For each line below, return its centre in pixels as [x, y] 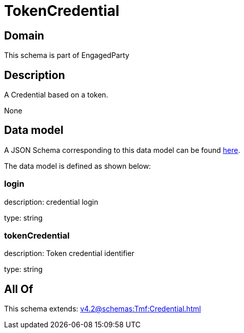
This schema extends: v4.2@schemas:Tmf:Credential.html [103, 309]
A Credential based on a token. [56, 95]
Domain [24, 35]
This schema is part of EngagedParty [67, 55]
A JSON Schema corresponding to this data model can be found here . [122, 150]
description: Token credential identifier [69, 253]
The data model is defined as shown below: [78, 166]
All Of [19, 289]
